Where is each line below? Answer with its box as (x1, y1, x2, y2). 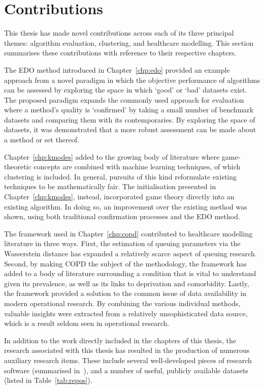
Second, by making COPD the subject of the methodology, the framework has (4, 258, 247, 268)
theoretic (4, 161, 31, 172)
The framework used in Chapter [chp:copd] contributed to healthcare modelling (4, 228, 253, 238)
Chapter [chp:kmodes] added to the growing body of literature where (4, 151, 220, 162)
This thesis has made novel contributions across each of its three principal (4, 27, 234, 38)
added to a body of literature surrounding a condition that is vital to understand (4, 268, 256, 279)
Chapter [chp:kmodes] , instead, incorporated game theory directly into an (4, 191, 235, 202)
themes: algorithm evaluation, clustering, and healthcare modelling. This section (4, 37, 254, 48)
